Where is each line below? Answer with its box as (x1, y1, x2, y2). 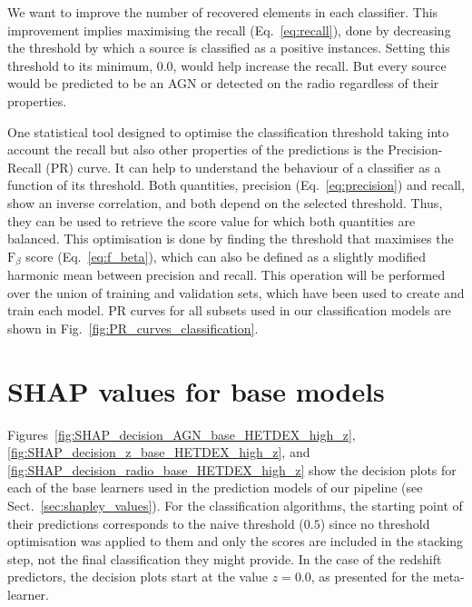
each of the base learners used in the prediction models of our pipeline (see (7, 478, 423, 497)
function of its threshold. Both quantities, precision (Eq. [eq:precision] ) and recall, (7, 175, 465, 194)
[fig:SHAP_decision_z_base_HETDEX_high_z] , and (7, 443, 310, 462)
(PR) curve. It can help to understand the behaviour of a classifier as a (45, 157, 441, 176)
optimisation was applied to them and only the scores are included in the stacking (7, 532, 464, 551)
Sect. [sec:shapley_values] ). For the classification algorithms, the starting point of (7, 496, 463, 515)
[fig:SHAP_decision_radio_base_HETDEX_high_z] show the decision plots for (7, 460, 457, 479)
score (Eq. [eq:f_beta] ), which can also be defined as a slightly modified (25, 246, 426, 265)
